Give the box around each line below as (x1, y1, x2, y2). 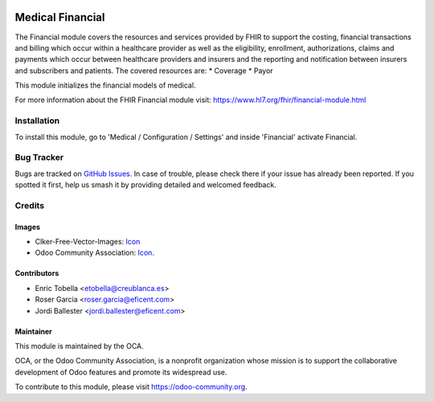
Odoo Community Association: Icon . (35, 248, 154, 257)
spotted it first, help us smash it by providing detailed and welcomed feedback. (14, 180, 276, 190)
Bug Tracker (14, 152, 64, 163)
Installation (14, 115, 60, 126)
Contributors (14, 269, 59, 278)
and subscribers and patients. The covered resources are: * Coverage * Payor (14, 65, 273, 76)
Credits (14, 199, 44, 211)
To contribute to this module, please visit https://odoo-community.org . (14, 382, 248, 392)
